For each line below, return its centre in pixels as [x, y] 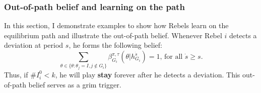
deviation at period [34, 45]
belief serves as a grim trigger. [75, 84]
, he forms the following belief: [116, 45]
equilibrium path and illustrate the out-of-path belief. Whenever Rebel [113, 35]
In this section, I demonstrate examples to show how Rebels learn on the [116, 25]
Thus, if [16, 74]
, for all [171, 57]
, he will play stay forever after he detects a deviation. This [148, 74]
